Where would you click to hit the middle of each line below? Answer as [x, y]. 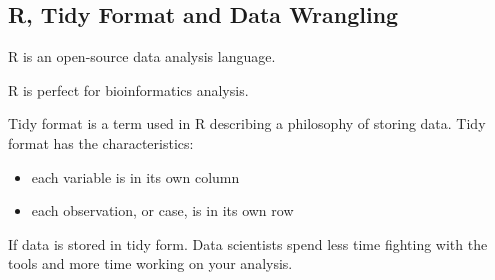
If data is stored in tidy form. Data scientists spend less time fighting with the [248, 243]
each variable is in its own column [135, 176]
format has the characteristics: [101, 142]
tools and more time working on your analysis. [150, 263]
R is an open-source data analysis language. [142, 56]
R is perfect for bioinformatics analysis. [128, 89]
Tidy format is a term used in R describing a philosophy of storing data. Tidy [247, 123]
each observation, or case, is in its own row [162, 210]
